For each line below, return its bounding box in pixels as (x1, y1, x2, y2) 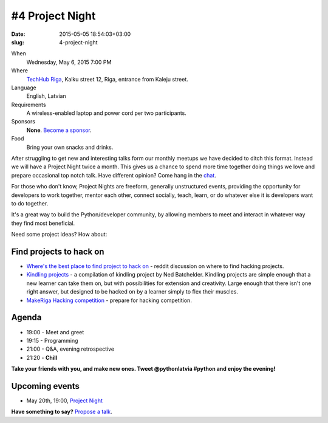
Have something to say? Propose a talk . (11, 408, 112, 416)
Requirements (11, 101, 46, 108)
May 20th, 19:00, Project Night (26, 397, 103, 404)
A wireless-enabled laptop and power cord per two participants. (26, 109, 186, 117)
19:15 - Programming (26, 337, 78, 344)
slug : (11, 38, 24, 46)
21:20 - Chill (26, 354, 58, 361)
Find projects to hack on (11, 246, 104, 256)
